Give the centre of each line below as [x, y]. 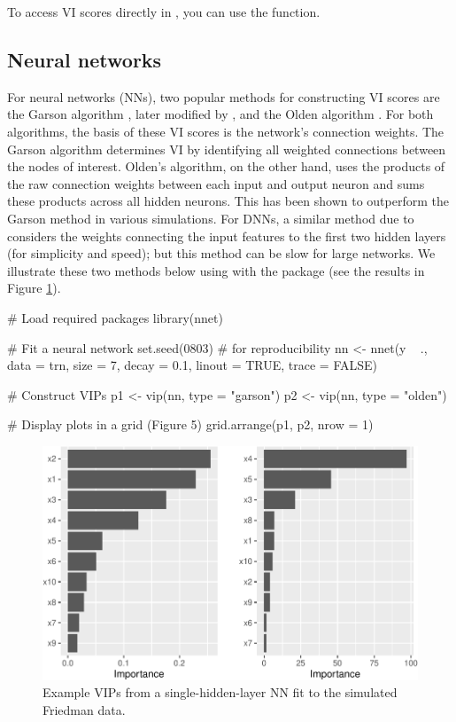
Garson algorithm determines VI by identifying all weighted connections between [227, 149]
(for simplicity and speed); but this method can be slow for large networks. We [221, 253]
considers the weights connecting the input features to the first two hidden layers [227, 235]
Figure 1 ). [34, 288]
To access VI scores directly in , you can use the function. [164, 12]
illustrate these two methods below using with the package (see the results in [216, 270]
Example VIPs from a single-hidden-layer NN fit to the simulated [220, 692]
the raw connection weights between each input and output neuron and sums [216, 183]
